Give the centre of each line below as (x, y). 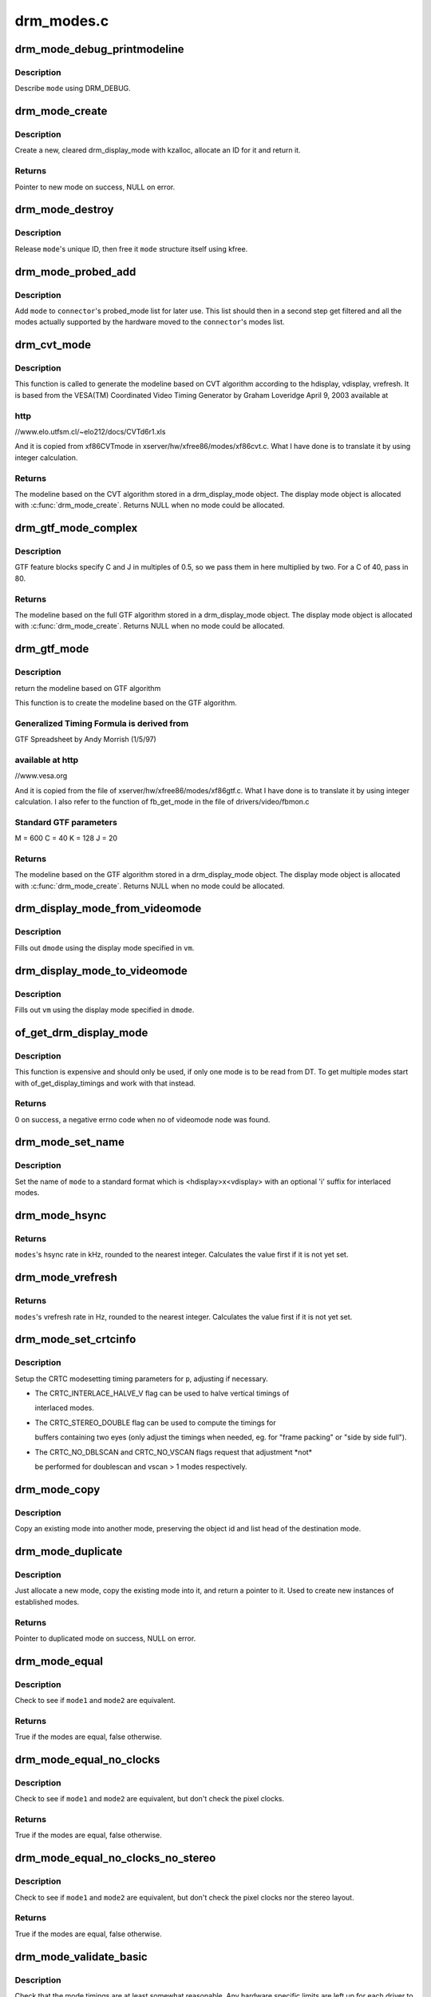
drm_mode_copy (57, 1489)
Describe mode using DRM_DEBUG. (73, 89)
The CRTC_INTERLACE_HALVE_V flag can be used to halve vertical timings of (162, 1393)
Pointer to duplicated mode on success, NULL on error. (105, 1638)
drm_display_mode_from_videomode (108, 909)
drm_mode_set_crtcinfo (75, 1339)
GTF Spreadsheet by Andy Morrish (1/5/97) (86, 740)
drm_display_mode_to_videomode (101, 971)
